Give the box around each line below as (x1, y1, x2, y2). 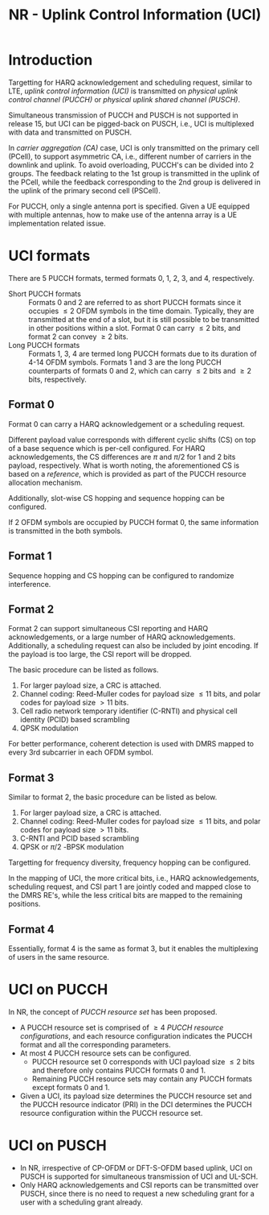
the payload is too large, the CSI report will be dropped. (8, 650, 192, 659)
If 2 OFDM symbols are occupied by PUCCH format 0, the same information (8, 517, 259, 527)
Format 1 (8, 549, 52, 563)
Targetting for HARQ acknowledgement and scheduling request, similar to (8, 77, 253, 87)
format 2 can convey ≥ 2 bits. (28, 332, 128, 341)
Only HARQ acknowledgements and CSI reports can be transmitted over (19, 1180, 259, 1189)
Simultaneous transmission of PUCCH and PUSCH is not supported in (8, 110, 238, 120)
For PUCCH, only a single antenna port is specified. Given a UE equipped (8, 201, 251, 211)
